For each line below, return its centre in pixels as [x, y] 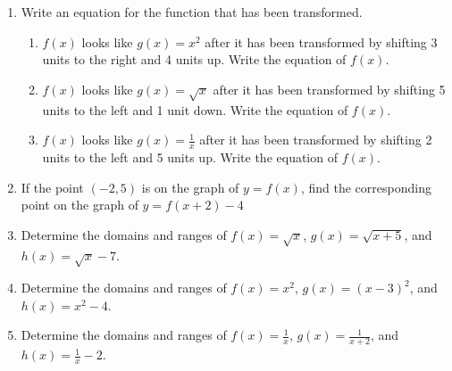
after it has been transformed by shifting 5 [329, 89]
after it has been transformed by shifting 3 [321, 41]
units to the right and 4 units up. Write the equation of [194, 59]
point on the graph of [80, 205]
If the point [52, 187]
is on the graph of [190, 187]
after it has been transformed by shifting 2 [316, 140]
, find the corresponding [366, 187]
